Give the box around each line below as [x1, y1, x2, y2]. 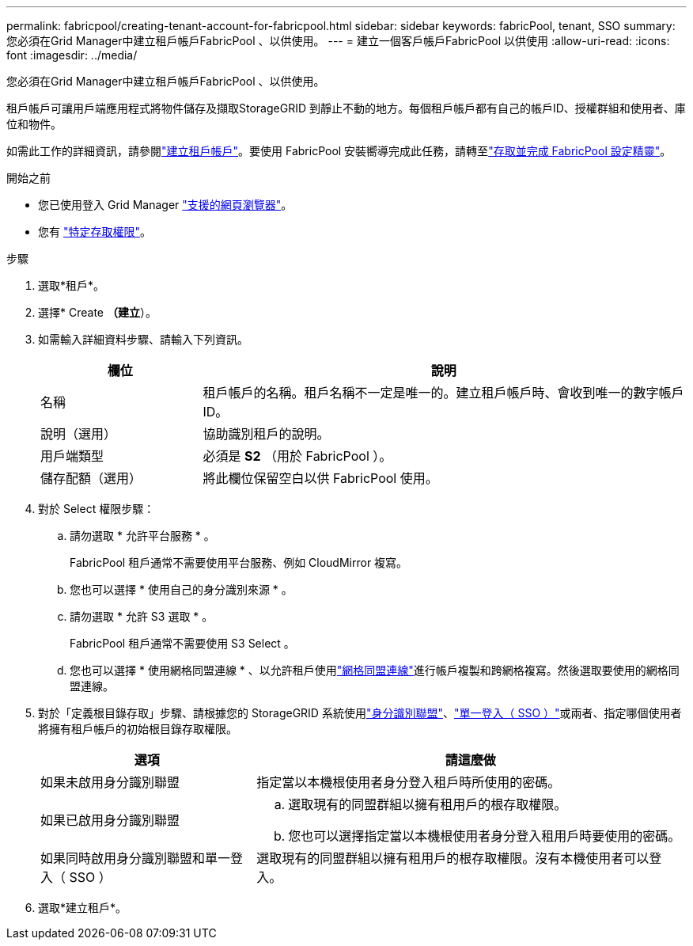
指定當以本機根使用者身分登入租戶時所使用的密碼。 [256, 774, 561, 790]
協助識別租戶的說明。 [203, 426, 330, 442]
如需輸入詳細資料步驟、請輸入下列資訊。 [38, 332, 248, 346]
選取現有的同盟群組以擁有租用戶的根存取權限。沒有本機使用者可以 [256, 850, 649, 866]
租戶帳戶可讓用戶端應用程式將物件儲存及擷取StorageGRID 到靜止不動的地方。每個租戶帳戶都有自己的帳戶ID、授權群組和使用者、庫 [6, 101, 686, 115]
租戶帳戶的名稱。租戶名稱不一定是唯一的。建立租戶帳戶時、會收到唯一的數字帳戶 [203, 385, 684, 401]
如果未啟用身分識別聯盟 [40, 774, 180, 790]
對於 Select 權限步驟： [38, 502, 155, 515]
